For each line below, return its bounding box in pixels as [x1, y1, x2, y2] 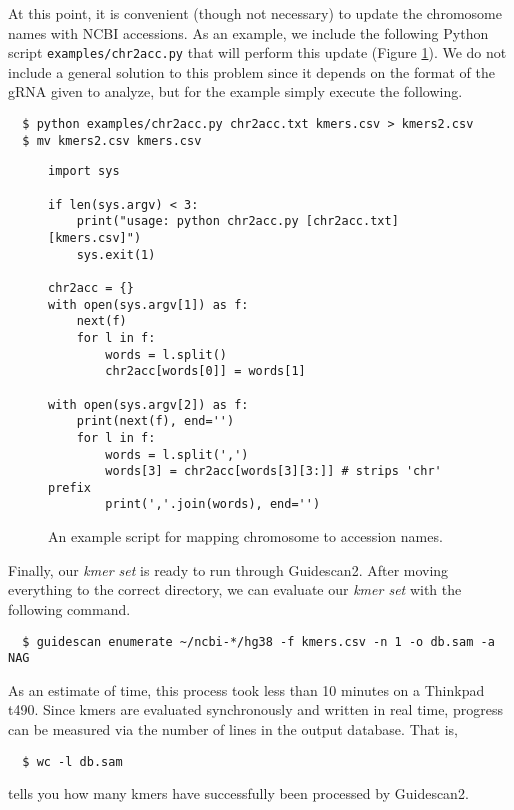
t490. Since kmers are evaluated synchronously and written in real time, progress [8, 699, 503, 720]
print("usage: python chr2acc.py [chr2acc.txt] [76, 214, 399, 229]
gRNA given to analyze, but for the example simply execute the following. [8, 81, 463, 102]
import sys [48, 164, 120, 179]
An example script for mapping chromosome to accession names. [48, 526, 443, 547]
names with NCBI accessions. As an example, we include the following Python [8, 22, 489, 43]
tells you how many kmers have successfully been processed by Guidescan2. [8, 783, 469, 804]
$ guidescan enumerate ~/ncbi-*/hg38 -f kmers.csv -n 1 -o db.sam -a [22, 634, 495, 649]
